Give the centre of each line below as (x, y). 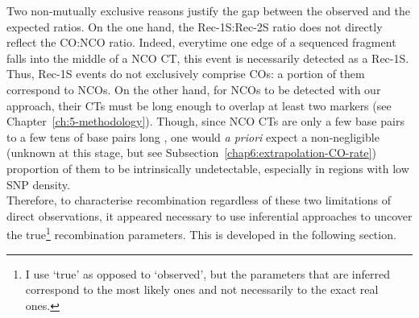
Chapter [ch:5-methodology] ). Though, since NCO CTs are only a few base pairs (205, 121)
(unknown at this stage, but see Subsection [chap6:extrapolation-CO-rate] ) (191, 153)
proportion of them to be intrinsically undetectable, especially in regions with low (208, 168)
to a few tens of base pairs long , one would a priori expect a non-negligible (193, 136)
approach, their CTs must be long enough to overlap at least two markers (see (199, 105)
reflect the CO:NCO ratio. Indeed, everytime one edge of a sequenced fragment (201, 42)
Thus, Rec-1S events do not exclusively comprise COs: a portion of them (186, 74)
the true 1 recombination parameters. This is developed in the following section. (201, 233)
